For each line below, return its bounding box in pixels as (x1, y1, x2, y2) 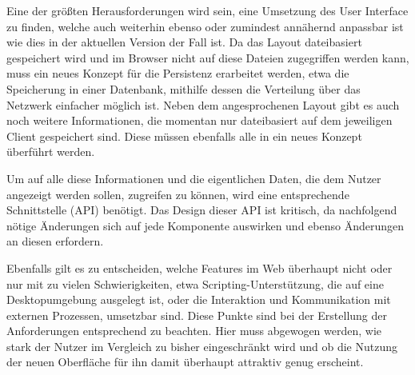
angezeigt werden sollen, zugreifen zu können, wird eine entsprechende (6, 186, 349, 202)
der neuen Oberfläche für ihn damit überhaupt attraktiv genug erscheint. (6, 353, 364, 370)
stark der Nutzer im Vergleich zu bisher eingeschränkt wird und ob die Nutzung (6, 337, 397, 354)
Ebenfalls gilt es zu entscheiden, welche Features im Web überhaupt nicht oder (6, 259, 393, 276)
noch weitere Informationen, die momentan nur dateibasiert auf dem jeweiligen (6, 112, 393, 129)
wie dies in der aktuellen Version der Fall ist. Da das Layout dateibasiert (6, 34, 362, 50)
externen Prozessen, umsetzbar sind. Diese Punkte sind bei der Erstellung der (6, 306, 387, 323)
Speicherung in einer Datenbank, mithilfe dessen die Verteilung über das (6, 80, 361, 97)
